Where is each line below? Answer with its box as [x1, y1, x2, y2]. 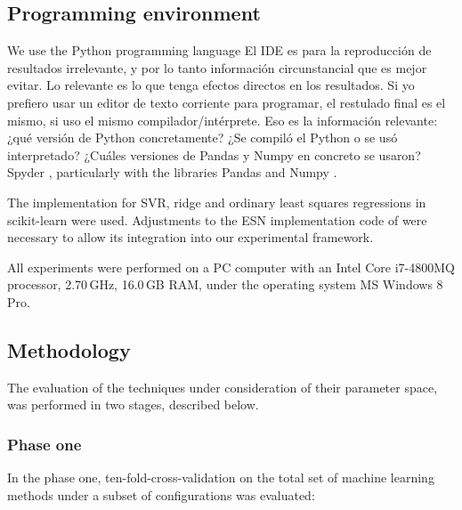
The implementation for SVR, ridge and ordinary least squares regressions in [7, 192, 426, 211]
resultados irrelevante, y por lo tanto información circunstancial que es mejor [7, 58, 427, 77]
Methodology [7, 336, 131, 363]
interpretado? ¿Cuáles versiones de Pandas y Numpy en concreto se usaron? [7, 145, 421, 164]
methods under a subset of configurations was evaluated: [7, 485, 315, 504]
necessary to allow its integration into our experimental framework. [7, 228, 374, 247]
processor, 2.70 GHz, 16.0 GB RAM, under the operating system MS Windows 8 [7, 275, 443, 294]
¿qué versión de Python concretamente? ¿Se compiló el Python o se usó [7, 128, 398, 147]
